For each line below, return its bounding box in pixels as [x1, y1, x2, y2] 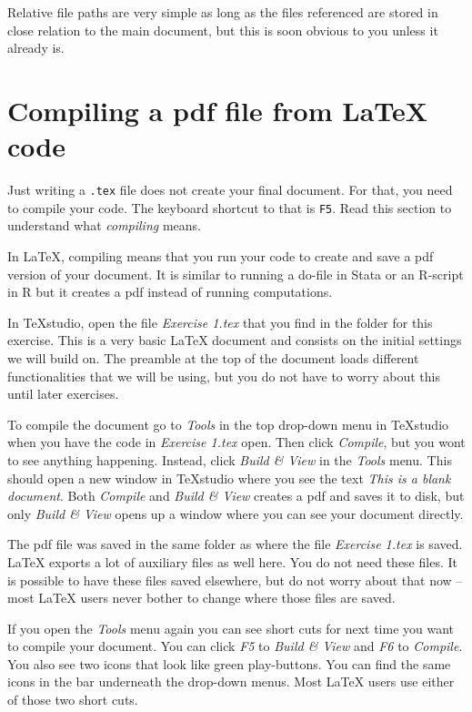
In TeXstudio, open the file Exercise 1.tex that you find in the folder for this [7, 312, 433, 331]
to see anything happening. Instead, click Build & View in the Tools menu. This [7, 450, 452, 469]
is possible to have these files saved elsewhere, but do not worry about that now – [7, 570, 463, 589]
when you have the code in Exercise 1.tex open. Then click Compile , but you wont [7, 432, 466, 452]
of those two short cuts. [7, 690, 138, 709]
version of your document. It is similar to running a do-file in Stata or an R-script [7, 264, 464, 283]
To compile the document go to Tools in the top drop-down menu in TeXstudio [7, 414, 449, 433]
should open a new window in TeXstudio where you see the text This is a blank [7, 468, 451, 487]
